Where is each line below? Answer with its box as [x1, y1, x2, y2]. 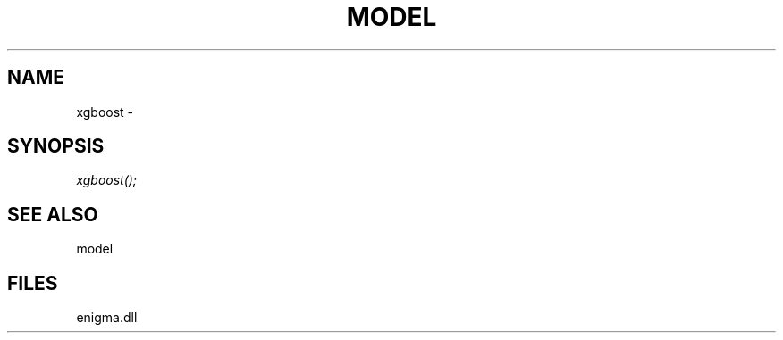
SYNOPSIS [7, 135, 105, 158]
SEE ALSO [7, 203, 98, 226]
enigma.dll [76, 310, 138, 326]
